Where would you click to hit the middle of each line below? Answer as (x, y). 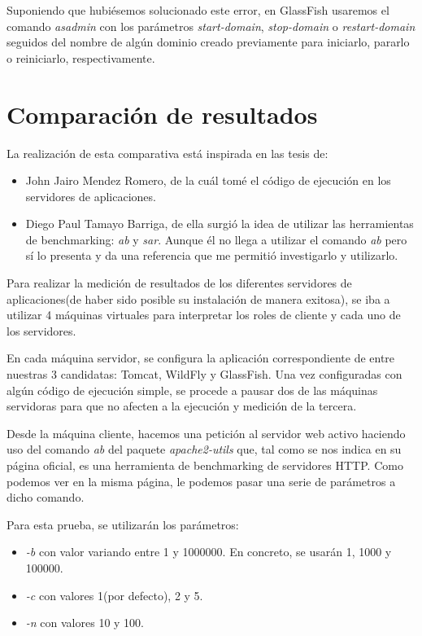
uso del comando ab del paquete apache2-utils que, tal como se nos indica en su (204, 449)
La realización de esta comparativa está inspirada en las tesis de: (167, 153)
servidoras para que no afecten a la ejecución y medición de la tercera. (182, 406)
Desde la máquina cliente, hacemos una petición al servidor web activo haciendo (206, 433)
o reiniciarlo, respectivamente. (81, 57)
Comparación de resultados (162, 114)
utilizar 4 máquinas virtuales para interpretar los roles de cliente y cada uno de (204, 315)
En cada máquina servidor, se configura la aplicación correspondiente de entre (201, 358)
